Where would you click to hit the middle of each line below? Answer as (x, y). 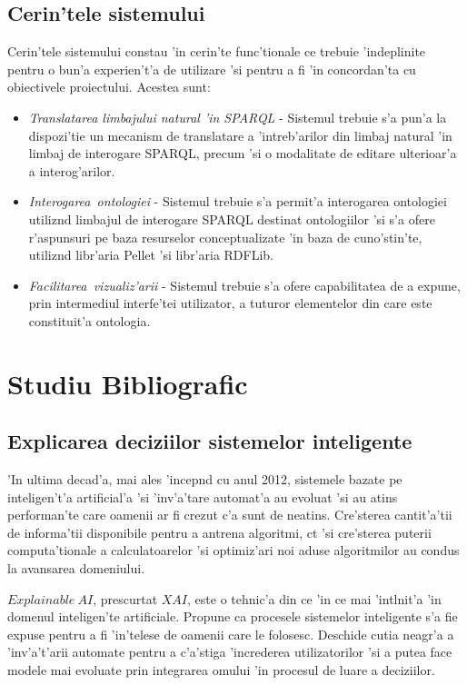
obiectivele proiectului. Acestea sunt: (109, 87)
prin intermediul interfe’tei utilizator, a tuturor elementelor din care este (230, 303)
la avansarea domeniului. (76, 568)
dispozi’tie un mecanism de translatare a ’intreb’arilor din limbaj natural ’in (240, 135)
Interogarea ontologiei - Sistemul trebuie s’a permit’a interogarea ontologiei (238, 201)
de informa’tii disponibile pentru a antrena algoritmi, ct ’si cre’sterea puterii (219, 532)
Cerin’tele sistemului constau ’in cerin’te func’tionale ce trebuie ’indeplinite (217, 51)
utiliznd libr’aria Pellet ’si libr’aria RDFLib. (151, 255)
